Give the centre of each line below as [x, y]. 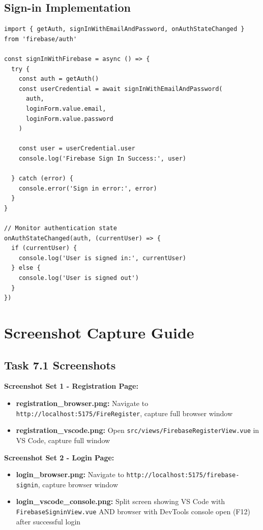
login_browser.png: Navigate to [70, 474]
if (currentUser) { [44, 248]
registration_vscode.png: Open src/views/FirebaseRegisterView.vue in [138, 430]
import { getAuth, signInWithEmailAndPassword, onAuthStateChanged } [124, 29]
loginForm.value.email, [66, 108]
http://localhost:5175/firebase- [183, 475]
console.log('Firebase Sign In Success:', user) [102, 158]
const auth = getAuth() [59, 79]
